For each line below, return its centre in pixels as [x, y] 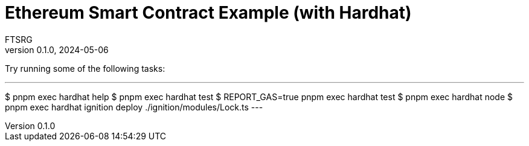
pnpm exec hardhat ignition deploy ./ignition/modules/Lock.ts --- [134, 107]
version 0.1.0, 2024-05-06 [57, 49]
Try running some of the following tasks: [85, 68]
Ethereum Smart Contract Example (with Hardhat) [208, 13]
